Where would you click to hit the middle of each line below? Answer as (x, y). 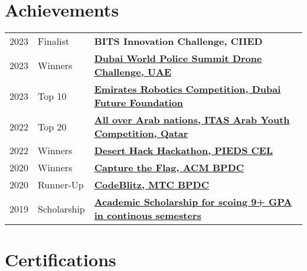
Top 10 (52, 96)
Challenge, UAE (133, 72)
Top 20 (52, 126)
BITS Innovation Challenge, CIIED (178, 41)
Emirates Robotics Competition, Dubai (187, 89)
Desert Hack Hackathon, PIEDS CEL (183, 151)
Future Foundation (139, 103)
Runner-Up (61, 185)
